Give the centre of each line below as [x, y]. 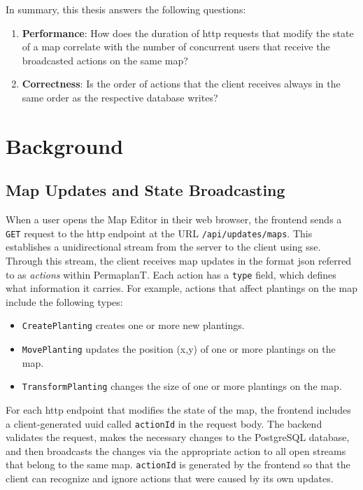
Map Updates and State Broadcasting [145, 190]
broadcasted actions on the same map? [105, 60]
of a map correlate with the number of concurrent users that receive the [176, 47]
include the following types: [64, 301]
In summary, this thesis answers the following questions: [126, 9]
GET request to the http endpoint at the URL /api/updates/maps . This [159, 233]
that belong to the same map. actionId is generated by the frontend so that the [178, 464]
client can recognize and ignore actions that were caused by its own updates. [170, 478]
